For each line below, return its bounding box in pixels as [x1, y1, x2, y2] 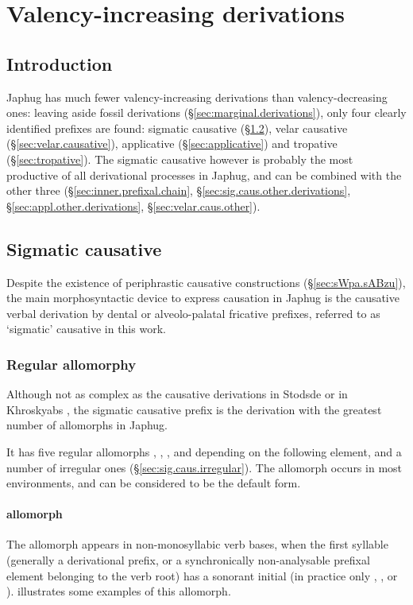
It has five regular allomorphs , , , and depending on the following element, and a [6, 443, 402, 460]
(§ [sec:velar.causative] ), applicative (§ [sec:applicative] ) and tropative [6, 135, 338, 152]
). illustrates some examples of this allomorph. [6, 583, 231, 599]
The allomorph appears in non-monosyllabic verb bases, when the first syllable [6, 536, 388, 553]
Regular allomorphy [6, 354, 137, 374]
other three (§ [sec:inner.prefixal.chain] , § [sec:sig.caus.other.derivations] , [6, 182, 351, 199]
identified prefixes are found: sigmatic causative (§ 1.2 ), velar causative [6, 119, 348, 136]
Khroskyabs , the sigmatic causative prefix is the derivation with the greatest [6, 401, 382, 417]
